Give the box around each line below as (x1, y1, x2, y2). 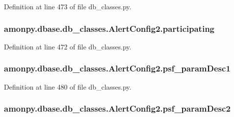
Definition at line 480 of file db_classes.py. (4, 81, 132, 92)
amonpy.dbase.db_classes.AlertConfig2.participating (4, 22, 214, 34)
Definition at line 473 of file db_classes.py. (4, 1, 132, 11)
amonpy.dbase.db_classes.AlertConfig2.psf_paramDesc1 (4, 62, 231, 74)
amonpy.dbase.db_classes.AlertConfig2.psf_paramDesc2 (4, 102, 231, 115)
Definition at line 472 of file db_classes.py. (4, 41, 132, 51)
